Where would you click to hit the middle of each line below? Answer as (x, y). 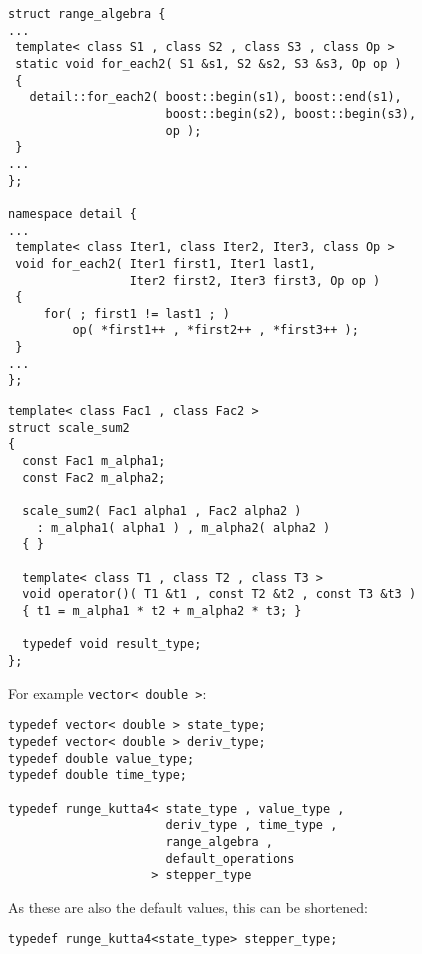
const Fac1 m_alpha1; (94, 461)
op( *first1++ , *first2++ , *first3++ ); (215, 330)
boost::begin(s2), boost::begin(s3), (291, 113)
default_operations (230, 858)
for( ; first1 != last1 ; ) (136, 313)
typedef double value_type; (101, 758)
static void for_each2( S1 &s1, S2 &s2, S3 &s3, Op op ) (208, 63)
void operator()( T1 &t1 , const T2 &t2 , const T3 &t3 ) (219, 594)
